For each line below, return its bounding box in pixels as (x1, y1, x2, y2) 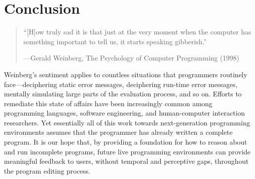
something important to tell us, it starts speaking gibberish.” (23, 36, 207, 46)
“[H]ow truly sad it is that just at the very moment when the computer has (23, 27, 252, 37)
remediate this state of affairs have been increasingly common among (4, 98, 213, 108)
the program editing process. (4, 165, 90, 176)
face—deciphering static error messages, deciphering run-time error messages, (4, 79, 238, 89)
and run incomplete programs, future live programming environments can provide (4, 146, 251, 156)
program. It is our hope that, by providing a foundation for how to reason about (4, 137, 247, 147)
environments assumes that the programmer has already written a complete (4, 127, 233, 137)
